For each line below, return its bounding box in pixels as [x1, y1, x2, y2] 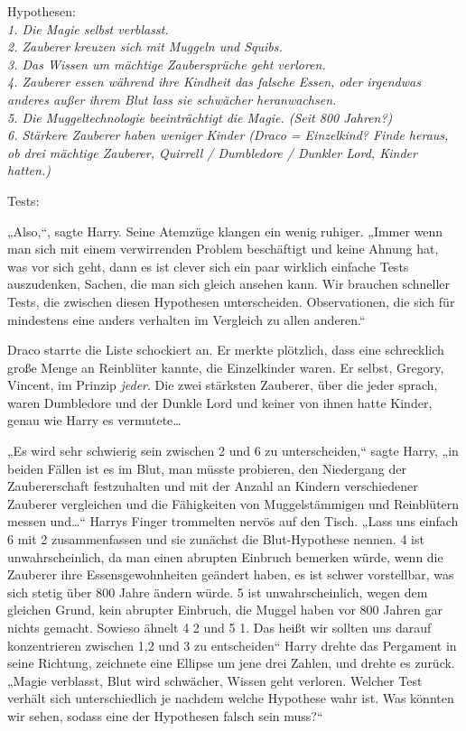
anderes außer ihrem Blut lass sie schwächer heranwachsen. [7, 89, 337, 108]
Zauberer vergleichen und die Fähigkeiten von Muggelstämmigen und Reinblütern [7, 494, 460, 513]
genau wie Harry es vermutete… [7, 411, 182, 430]
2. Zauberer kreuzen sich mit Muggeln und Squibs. [7, 37, 283, 56]
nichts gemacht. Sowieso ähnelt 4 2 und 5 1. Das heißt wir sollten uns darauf [7, 618, 432, 636]
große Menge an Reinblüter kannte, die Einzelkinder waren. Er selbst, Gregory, [7, 357, 444, 376]
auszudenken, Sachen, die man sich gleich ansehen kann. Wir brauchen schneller [7, 274, 451, 293]
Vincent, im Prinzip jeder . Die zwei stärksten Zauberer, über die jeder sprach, [7, 375, 438, 394]
